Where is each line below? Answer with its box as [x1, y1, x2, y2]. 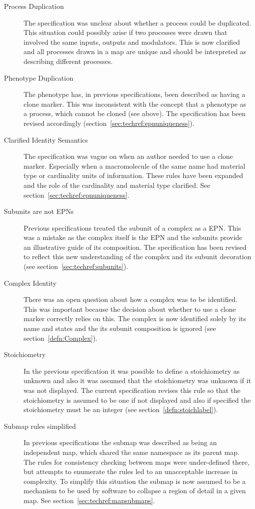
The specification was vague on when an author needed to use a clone [24, 151, 233, 161]
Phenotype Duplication [4, 72, 74, 83]
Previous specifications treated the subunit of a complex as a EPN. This [24, 222, 241, 233]
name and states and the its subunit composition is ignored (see [24, 323, 216, 333]
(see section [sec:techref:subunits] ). [24, 261, 128, 271]
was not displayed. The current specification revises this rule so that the [24, 385, 241, 395]
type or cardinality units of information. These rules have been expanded [24, 170, 243, 180]
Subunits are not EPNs [4, 206, 74, 216]
